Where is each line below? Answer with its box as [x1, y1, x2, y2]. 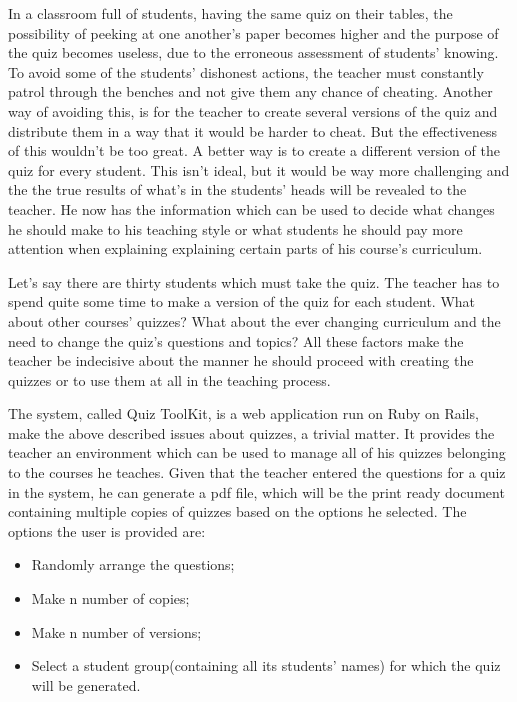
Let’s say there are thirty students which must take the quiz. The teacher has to [8, 271, 500, 292]
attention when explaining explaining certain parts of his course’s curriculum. [8, 238, 483, 259]
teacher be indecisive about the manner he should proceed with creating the [8, 350, 474, 371]
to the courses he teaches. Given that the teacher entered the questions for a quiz [8, 462, 506, 483]
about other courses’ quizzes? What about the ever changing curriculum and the [8, 310, 501, 331]
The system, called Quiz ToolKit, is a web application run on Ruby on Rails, [8, 403, 479, 424]
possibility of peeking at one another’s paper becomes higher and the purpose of [8, 22, 499, 43]
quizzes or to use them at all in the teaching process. [8, 369, 331, 390]
